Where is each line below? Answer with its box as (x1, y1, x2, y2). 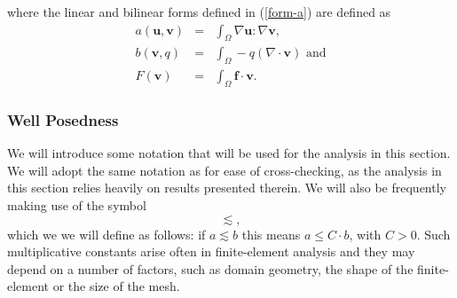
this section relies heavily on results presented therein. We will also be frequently (7, 178, 446, 197)
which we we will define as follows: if (7, 224, 206, 243)
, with (349, 224, 382, 243)
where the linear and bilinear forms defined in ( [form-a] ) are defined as (7, 3, 391, 20)
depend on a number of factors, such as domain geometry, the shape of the (7, 259, 414, 278)
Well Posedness (7, 109, 119, 130)
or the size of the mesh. (52, 277, 180, 295)
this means (241, 224, 301, 243)
